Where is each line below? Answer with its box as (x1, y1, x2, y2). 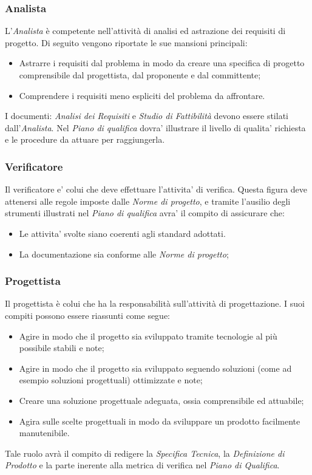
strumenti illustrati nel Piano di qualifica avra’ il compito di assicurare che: (5, 207, 285, 219)
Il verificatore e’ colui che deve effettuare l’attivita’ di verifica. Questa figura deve (5, 183, 308, 196)
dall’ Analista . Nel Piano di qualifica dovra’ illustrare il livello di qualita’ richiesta (5, 121, 306, 134)
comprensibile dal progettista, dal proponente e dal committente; (19, 69, 261, 81)
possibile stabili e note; (19, 341, 104, 354)
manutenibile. (19, 426, 70, 439)
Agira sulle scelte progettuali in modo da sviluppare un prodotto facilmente (19, 414, 300, 427)
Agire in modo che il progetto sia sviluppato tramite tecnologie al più (19, 329, 277, 342)
